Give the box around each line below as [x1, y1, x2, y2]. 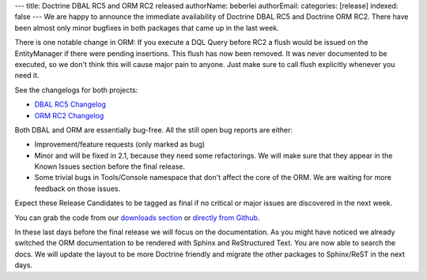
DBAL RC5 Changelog [34, 99, 107, 110]
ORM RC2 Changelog [34, 110, 104, 120]
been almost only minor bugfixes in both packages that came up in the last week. [14, 23, 280, 32]
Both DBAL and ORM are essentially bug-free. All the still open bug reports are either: [14, 125, 293, 134]
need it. [14, 71, 40, 80]
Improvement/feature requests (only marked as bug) [34, 140, 206, 149]
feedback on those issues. [34, 184, 121, 193]
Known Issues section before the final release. [34, 162, 186, 171]
